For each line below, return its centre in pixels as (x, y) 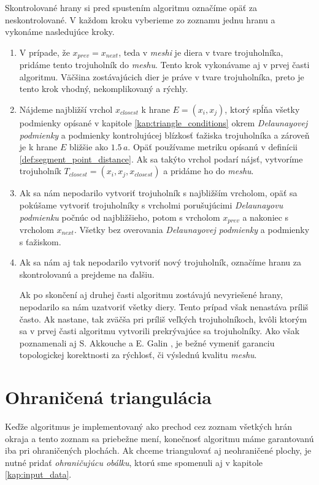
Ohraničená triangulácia (108, 397)
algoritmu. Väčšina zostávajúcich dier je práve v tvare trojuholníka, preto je (162, 76)
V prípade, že (44, 52)
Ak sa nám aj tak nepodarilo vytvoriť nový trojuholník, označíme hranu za (160, 262)
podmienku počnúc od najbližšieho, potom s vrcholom (120, 217)
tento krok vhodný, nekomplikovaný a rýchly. (104, 89)
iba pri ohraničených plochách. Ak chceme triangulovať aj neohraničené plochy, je (158, 450)
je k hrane (38, 147)
